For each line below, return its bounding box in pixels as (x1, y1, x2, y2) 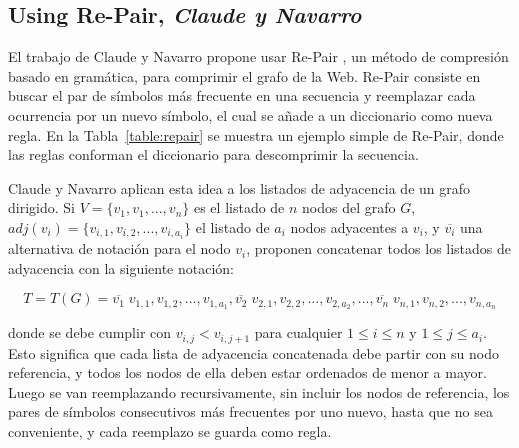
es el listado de (193, 197, 285, 218)
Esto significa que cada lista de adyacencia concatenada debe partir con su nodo (8, 342, 499, 363)
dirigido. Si (8, 197, 75, 218)
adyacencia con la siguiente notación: (8, 257, 235, 278)
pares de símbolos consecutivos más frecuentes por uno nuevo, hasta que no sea (8, 401, 493, 422)
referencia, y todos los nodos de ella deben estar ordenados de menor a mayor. (8, 362, 487, 383)
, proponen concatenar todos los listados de (246, 238, 512, 259)
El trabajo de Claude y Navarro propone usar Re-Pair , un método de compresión (8, 46, 509, 67)
